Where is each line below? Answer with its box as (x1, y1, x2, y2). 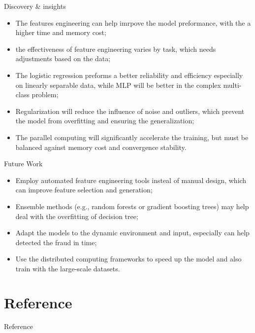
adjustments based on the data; (15, 53, 111, 64)
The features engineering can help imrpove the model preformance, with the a (15, 17, 251, 28)
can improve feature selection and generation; (15, 185, 153, 195)
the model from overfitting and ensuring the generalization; (15, 115, 194, 126)
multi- (223, 79, 242, 90)
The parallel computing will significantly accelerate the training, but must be (15, 132, 249, 142)
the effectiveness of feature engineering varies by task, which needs (15, 43, 216, 54)
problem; (32, 89, 59, 100)
